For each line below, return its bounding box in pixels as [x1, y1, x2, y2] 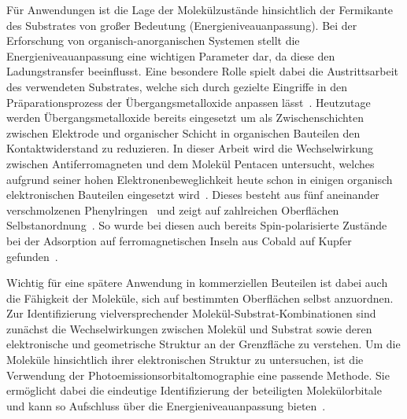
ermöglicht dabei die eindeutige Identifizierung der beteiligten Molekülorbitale [6, 382, 382, 399]
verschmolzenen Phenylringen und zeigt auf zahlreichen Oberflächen [6, 201, 339, 218]
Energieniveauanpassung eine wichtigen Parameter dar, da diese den [6, 47, 335, 64]
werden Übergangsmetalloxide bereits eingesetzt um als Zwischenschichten [6, 109, 364, 126]
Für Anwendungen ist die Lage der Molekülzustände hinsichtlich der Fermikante [6, 2, 394, 17]
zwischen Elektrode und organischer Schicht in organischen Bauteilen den [6, 124, 361, 141]
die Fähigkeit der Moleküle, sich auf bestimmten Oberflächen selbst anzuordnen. [6, 289, 394, 306]
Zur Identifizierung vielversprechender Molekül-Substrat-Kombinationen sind [6, 305, 376, 322]
